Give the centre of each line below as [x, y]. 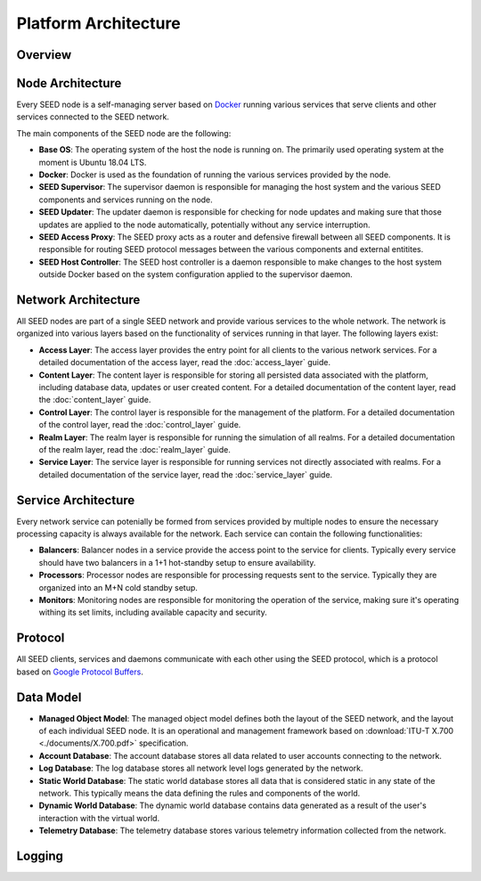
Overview [44, 55]
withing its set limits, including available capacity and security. [153, 612]
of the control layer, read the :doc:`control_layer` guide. [140, 425]
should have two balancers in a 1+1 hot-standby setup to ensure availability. [177, 562]
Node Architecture [69, 83]
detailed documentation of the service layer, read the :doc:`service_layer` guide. [186, 474]
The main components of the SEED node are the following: [124, 133]
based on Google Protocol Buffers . [80, 672]
